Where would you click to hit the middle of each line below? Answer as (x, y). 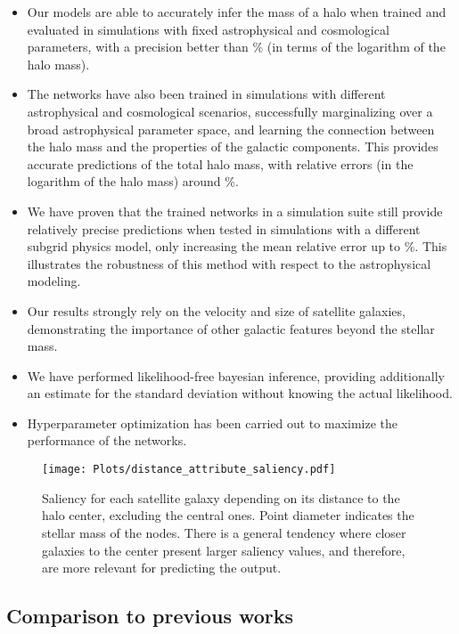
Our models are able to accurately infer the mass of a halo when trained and (237, 12)
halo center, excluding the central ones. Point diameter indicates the (228, 515)
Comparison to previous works (150, 616)
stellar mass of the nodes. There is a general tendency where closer (224, 532)
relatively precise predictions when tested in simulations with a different (224, 228)
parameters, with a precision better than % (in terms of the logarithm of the (236, 47)
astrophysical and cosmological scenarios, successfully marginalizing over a (230, 111)
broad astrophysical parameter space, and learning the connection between (231, 129)
